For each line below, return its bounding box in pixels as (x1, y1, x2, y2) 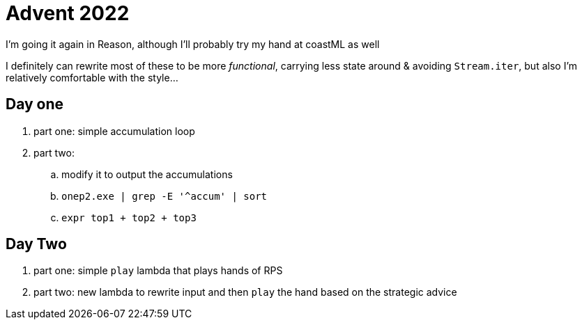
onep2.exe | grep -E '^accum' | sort (61, 190, 268, 202)
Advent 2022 (6, 1, 130, 25)
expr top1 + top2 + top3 (61, 212, 197, 223)
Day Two (6, 235, 67, 253)
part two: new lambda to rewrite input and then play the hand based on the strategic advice (33, 286, 457, 299)
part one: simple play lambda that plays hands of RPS (33, 264, 283, 277)
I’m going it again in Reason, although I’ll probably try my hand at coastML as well (6, 38, 380, 50)
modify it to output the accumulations (61, 168, 233, 180)
